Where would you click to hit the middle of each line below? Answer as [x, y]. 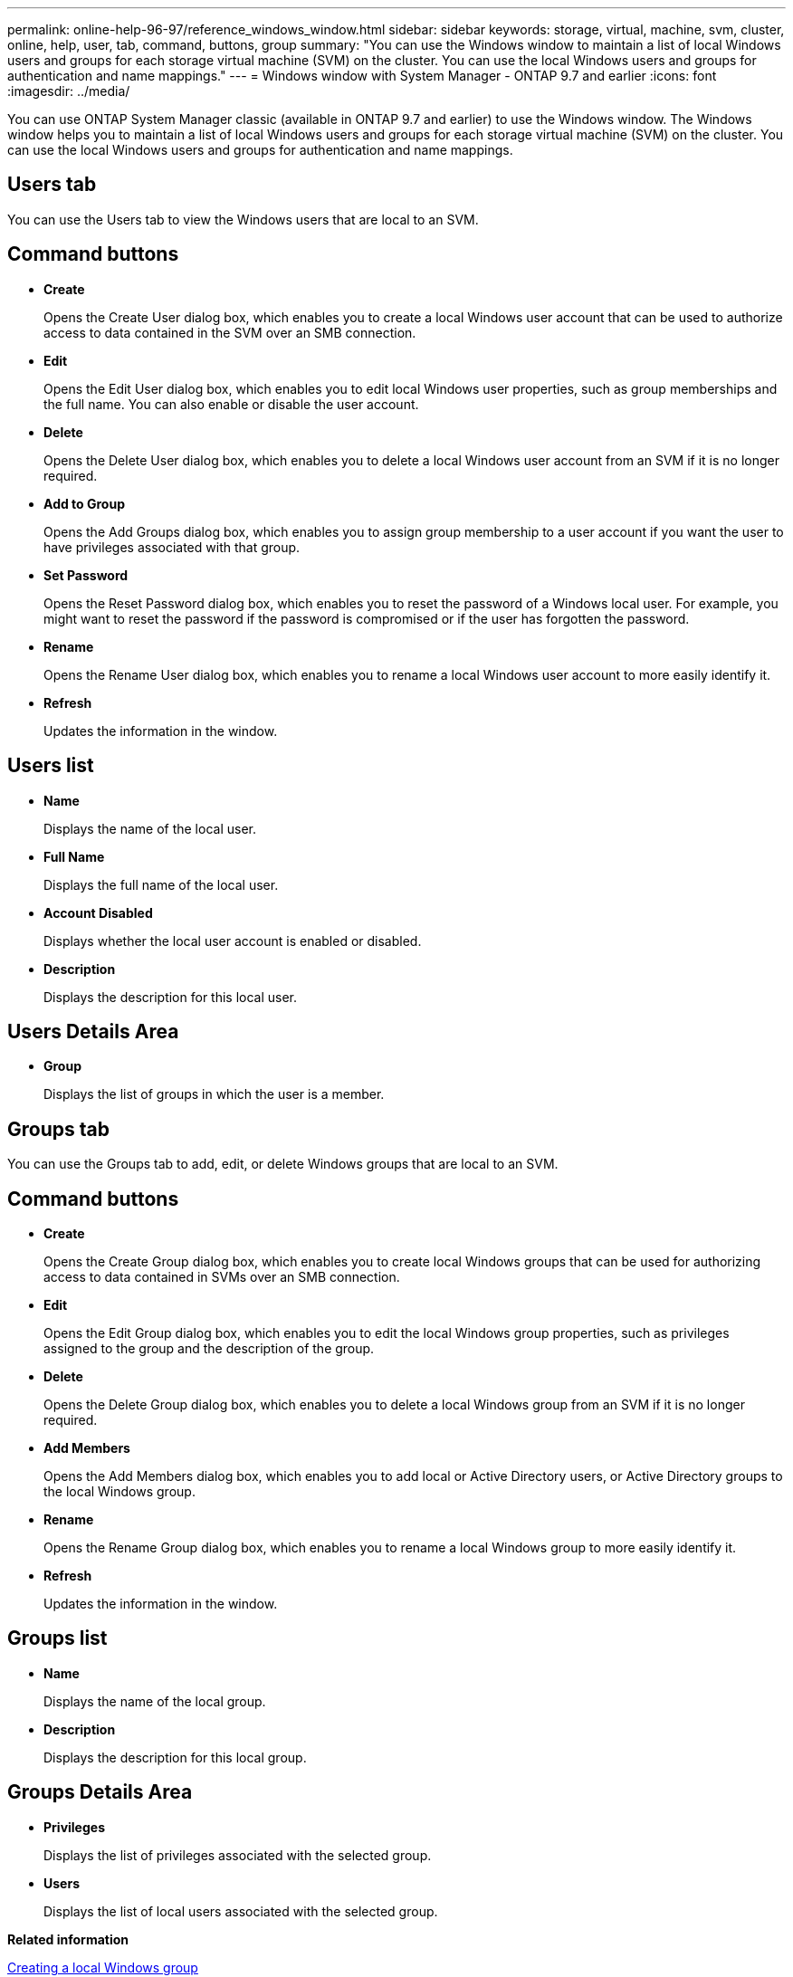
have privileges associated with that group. [172, 547]
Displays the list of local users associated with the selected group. [241, 1911]
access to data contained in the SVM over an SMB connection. [230, 332]
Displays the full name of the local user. [161, 884]
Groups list [57, 1638]
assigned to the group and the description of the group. [209, 1349]
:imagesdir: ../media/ [69, 91]
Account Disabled [98, 912]
